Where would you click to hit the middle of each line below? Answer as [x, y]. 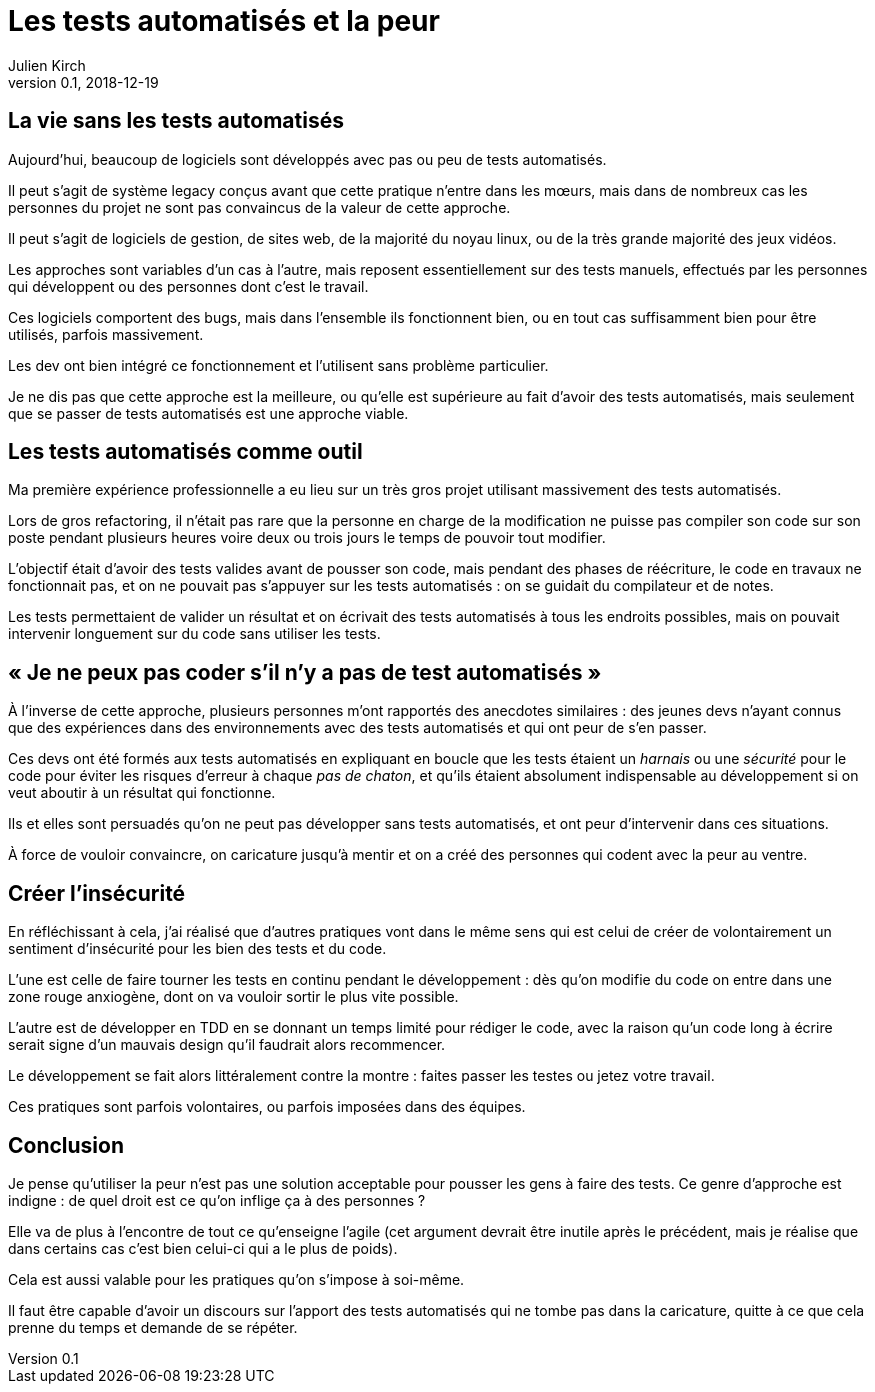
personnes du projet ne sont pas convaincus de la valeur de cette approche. [259, 207]
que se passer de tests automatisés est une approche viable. [208, 413]
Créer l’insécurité [97, 893]
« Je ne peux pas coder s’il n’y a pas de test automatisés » [305, 672]
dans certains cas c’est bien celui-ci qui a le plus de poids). [203, 1248]
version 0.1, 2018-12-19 [83, 82]
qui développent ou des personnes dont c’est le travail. [188, 286]
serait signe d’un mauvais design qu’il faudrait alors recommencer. [227, 1045]
